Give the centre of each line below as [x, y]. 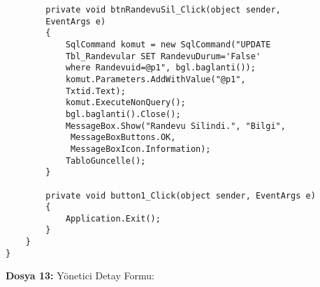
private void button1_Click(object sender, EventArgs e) [181, 195]
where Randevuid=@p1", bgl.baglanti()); [160, 68]
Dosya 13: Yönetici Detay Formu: [80, 276]
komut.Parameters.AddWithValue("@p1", [155, 79]
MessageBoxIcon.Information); [141, 149]
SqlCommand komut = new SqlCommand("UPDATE [168, 44]
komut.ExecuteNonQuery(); [125, 103]
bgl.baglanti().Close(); [123, 114]
